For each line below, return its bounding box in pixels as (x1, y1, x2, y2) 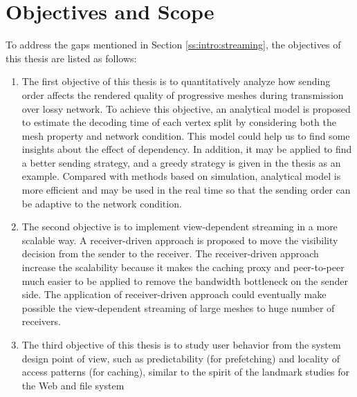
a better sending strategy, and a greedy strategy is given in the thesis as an (21, 155, 341, 169)
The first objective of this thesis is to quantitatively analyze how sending (21, 74, 331, 89)
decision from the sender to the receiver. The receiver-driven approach (21, 246, 319, 261)
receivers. (21, 314, 61, 329)
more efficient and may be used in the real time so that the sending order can (21, 183, 351, 197)
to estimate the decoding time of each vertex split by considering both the (21, 115, 336, 129)
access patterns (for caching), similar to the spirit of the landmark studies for (21, 364, 350, 379)
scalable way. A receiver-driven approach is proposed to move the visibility (21, 232, 338, 247)
